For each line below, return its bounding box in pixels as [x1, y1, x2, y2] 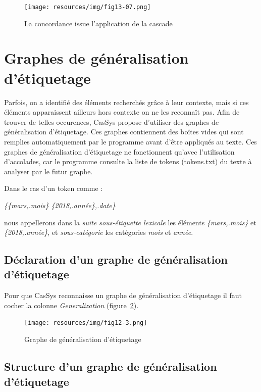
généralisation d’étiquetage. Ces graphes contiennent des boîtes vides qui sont [4, 126, 244, 137]
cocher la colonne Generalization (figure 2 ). [4, 300, 139, 310]
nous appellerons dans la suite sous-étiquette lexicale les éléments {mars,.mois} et [4, 217, 256, 227]
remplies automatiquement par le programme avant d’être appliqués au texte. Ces [4, 136, 257, 146]
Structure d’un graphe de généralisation [4, 359, 217, 374]
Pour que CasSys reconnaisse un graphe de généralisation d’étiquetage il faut [4, 290, 242, 301]
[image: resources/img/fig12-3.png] [24, 319, 147, 327]
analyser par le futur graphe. [4, 166, 93, 176]
